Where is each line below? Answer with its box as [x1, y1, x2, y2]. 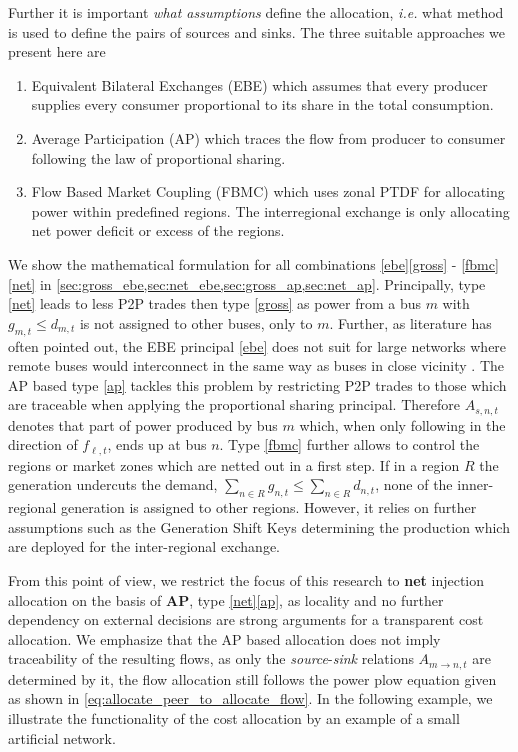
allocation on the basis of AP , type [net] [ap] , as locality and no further [8, 589, 444, 610]
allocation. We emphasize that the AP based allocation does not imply [8, 628, 441, 649]
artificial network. [8, 727, 116, 748]
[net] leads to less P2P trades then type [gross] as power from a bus [8, 293, 421, 314]
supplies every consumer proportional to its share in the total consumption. [31, 94, 494, 115]
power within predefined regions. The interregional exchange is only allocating [31, 200, 510, 221]
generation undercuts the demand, [8, 474, 218, 495]
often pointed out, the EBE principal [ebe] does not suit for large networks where [8, 335, 507, 356]
